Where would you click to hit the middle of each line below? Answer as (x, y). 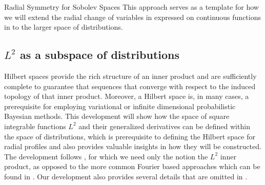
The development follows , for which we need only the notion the (106, 156)
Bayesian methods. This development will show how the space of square (117, 116)
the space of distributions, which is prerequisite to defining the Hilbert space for (130, 136)
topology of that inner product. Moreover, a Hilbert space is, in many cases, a (127, 96)
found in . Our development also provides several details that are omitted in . (126, 176)
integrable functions (35, 126)
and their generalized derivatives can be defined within (164, 126)
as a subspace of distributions (100, 55)
